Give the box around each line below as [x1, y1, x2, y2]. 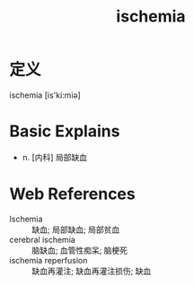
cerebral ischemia [9, 234, 76, 245]
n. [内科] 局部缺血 [22, 151, 88, 162]
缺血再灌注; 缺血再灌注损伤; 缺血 [31, 265, 152, 276]
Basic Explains [9, 121, 120, 142]
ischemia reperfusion [9, 255, 88, 265]
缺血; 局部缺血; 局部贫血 [31, 224, 120, 235]
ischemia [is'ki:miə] [9, 90, 81, 100]
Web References [9, 184, 137, 204]
